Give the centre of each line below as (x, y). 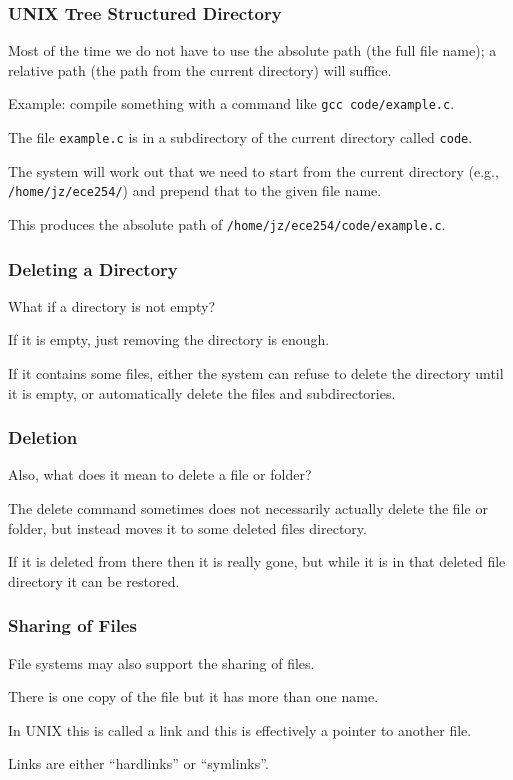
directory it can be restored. (94, 580)
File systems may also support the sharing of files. (161, 662)
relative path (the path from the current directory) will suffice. (200, 69)
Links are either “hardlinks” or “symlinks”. (138, 763)
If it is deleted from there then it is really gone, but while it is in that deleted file (257, 561)
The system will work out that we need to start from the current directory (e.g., (253, 170)
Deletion (43, 437)
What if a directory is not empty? (112, 305)
